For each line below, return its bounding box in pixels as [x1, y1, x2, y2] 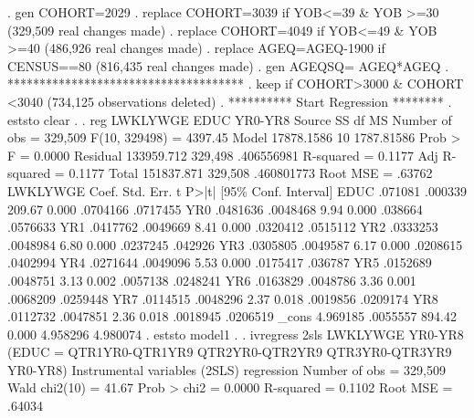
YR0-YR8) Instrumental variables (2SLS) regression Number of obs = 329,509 [7, 360, 446, 379]
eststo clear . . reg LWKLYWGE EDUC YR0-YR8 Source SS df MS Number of [7, 110, 452, 129]
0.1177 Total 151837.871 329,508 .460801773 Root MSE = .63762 [68, 163, 433, 183]
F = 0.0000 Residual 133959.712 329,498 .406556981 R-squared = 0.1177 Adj [7, 145, 438, 164]
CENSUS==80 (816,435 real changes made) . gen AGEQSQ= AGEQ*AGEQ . [7, 56, 449, 75]
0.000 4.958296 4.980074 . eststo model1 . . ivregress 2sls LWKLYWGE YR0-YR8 [7, 324, 464, 343]
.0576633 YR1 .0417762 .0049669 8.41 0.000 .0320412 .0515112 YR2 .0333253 [7, 217, 438, 236]
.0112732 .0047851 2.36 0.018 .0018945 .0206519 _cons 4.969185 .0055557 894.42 [7, 307, 457, 326]
